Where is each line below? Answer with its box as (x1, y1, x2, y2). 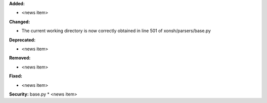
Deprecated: (9, 37, 36, 43)
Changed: (9, 19, 30, 25)
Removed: (9, 55, 31, 61)
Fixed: (9, 73, 22, 79)
